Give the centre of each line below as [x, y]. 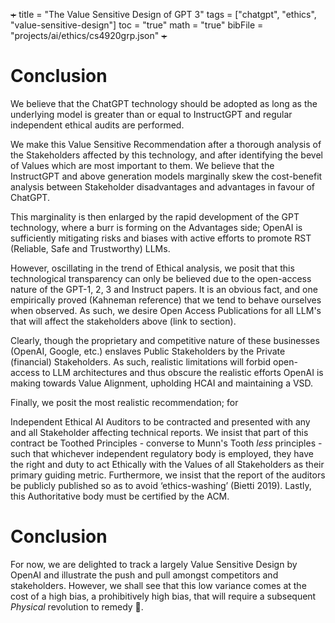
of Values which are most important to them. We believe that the [142, 165]
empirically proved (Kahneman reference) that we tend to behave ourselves [166, 300]
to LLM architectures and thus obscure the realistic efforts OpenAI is [182, 372]
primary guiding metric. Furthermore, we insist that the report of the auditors [168, 475]
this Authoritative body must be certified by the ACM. [120, 496]
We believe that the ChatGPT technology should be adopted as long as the [164, 103]
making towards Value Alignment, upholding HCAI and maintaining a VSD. [162, 383]
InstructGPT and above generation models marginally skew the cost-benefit [166, 176]
